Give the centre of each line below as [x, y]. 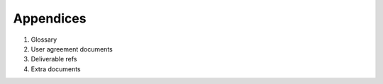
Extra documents [56, 69]
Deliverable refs [54, 59]
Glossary [44, 40]
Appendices [50, 18]
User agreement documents [72, 49]
